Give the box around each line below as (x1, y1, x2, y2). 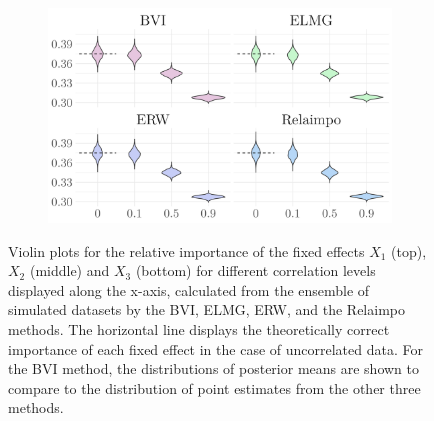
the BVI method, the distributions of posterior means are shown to (8, 358, 420, 379)
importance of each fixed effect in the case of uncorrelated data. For (8, 338, 423, 359)
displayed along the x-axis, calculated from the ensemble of (8, 279, 370, 300)
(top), (391, 240, 427, 261)
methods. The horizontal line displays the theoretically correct (8, 318, 390, 339)
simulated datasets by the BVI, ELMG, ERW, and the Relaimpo (8, 299, 405, 320)
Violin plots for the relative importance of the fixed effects (8, 240, 365, 261)
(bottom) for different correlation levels (135, 260, 376, 281)
